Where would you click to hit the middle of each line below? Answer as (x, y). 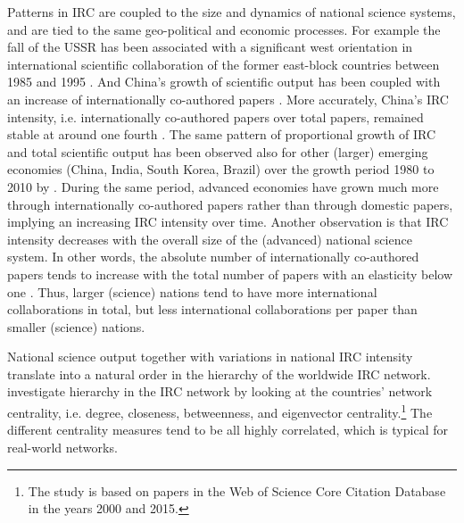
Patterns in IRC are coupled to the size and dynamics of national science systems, (232, 12)
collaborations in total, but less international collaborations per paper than (212, 309)
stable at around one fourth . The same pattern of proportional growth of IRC (222, 134)
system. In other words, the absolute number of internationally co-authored (213, 257)
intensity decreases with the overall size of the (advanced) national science (210, 239)
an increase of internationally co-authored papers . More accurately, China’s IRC (228, 99)
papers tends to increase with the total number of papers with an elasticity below (230, 274)
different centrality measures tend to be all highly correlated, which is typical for (228, 430)
